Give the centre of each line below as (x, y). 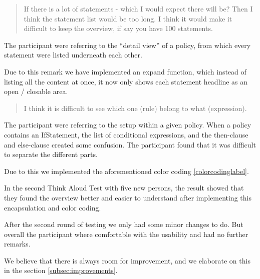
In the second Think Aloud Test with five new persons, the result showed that (124, 188)
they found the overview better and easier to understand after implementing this (128, 197)
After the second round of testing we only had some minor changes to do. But (124, 224)
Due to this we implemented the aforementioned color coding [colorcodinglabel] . (126, 171)
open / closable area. (36, 91)
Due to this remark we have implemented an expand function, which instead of (125, 71)
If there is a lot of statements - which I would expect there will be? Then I (138, 8)
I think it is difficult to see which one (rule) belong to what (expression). (135, 108)
